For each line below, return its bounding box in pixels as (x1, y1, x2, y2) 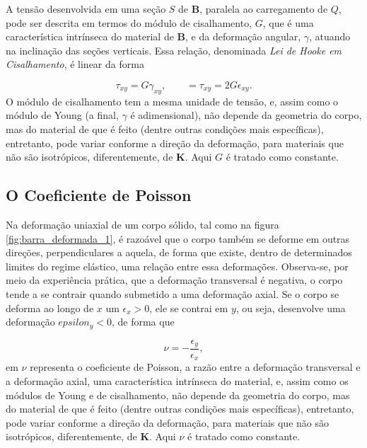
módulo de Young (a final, (6, 108, 119, 122)
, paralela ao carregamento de (199, 1, 328, 16)
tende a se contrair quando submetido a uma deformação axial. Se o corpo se (6, 286, 339, 301)
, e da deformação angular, (185, 29, 301, 44)
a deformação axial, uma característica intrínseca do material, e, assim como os (6, 374, 349, 389)
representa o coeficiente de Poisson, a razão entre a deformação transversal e (30, 360, 361, 374)
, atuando (309, 29, 351, 44)
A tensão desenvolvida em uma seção (6, 1, 166, 16)
